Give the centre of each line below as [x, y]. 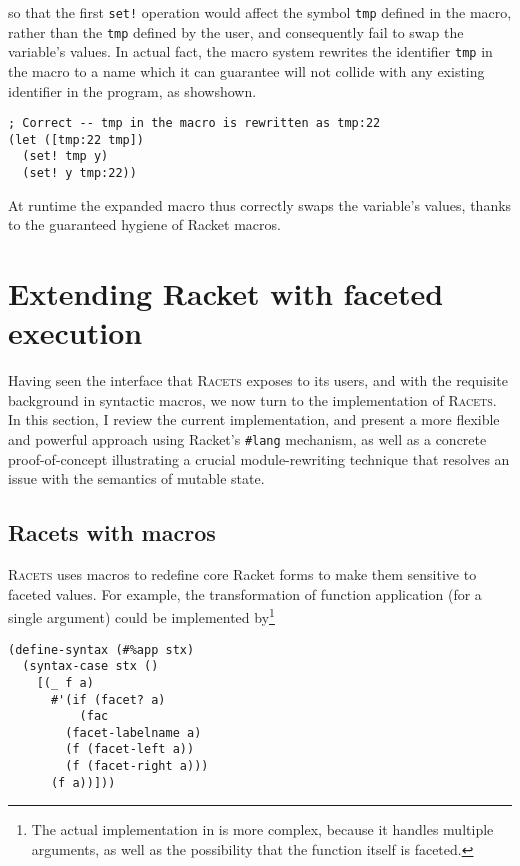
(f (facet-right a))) [137, 766]
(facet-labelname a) [133, 732]
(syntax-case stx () [90, 666]
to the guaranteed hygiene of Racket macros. [144, 224]
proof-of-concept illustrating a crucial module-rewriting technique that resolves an [259, 458]
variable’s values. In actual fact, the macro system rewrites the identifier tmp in [250, 51]
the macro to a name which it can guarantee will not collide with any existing [246, 70]
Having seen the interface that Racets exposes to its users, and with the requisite [258, 380]
